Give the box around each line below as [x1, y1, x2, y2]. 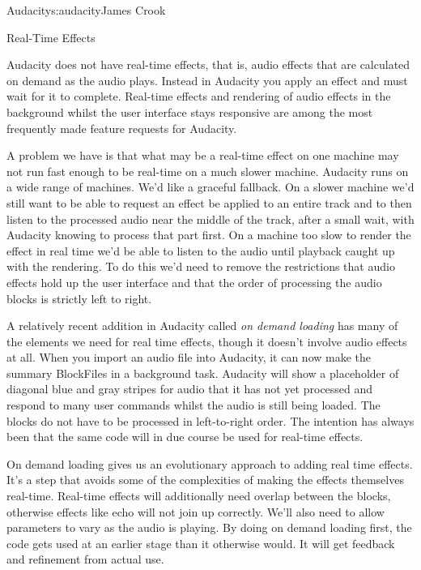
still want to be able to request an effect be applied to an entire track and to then [6, 194, 412, 211]
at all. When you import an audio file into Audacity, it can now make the [6, 349, 372, 366]
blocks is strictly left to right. [6, 289, 152, 306]
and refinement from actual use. [6, 551, 164, 568]
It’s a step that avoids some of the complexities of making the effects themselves [6, 471, 404, 488]
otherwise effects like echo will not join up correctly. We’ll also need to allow [6, 503, 385, 520]
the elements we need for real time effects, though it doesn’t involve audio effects [6, 332, 407, 349]
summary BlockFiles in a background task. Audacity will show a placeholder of [6, 364, 399, 381]
